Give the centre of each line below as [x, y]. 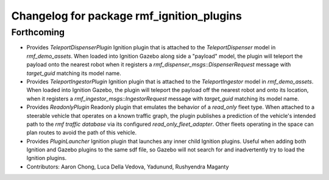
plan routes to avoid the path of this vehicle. [82, 133]
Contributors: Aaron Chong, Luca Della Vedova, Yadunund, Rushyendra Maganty [128, 167]
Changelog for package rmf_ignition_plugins [126, 16]
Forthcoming [38, 32]
